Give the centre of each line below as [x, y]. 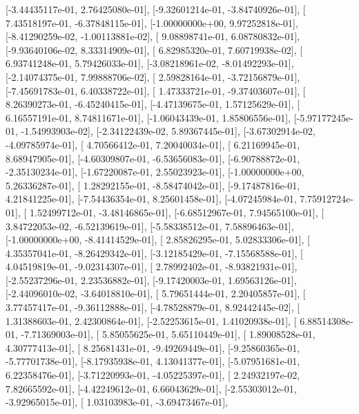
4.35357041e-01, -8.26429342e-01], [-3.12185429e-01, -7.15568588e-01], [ [154, 253]
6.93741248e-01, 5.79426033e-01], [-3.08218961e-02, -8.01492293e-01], [150, 63]
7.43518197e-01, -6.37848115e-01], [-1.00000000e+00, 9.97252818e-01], [152, 22]
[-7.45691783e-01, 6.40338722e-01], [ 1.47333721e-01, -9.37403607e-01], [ [156, 90]
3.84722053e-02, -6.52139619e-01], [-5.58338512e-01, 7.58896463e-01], [150, 226]
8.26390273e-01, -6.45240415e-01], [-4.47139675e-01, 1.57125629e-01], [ [153, 104]
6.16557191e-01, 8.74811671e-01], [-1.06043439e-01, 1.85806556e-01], [148, 117]
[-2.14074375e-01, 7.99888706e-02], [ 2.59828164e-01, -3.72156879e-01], [153, 76]
